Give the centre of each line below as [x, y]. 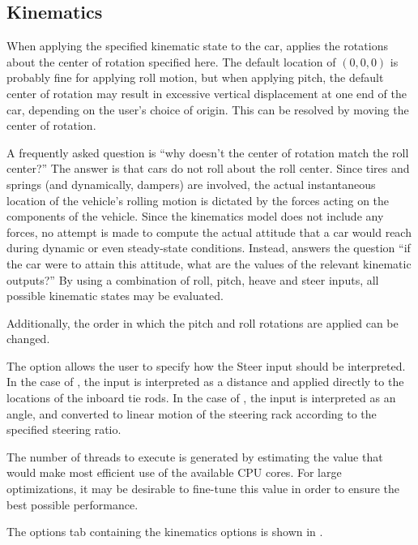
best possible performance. [73, 504]
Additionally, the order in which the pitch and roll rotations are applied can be [203, 322]
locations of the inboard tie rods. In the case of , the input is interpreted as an [201, 398]
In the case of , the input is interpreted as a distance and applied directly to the [205, 382]
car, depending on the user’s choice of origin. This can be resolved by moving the [208, 109]
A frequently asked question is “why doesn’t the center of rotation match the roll [208, 152]
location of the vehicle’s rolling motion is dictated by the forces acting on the [198, 200]
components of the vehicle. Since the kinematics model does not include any [195, 216]
